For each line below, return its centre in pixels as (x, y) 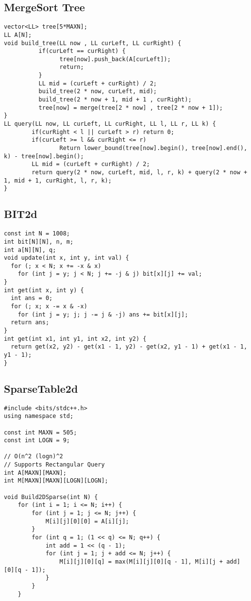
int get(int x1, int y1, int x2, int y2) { (75, 339)
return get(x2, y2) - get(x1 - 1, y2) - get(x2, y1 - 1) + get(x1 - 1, (129, 347)
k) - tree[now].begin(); (44, 156)
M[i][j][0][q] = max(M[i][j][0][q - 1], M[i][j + (141, 562)
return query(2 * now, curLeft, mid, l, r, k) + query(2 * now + (140, 173)
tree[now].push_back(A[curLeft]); (115, 59)
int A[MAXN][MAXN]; (35, 473)
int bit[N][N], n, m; (39, 242)
